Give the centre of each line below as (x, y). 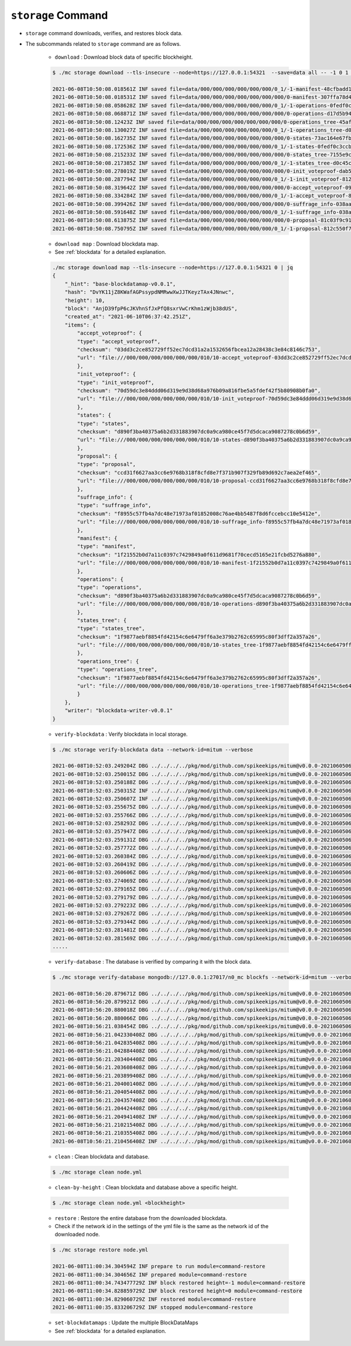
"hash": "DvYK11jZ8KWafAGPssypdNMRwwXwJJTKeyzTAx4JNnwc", (149, 292)
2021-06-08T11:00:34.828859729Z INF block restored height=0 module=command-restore (177, 1291)
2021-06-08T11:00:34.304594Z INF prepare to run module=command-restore (159, 1267)
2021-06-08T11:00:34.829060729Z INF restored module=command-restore (154, 1299)
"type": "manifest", (106, 546)
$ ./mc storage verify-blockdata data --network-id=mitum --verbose (153, 750)
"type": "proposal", (106, 464)
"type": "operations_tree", (117, 669)
